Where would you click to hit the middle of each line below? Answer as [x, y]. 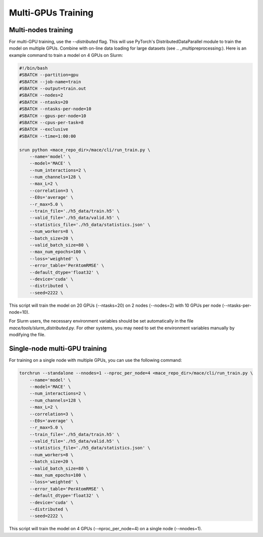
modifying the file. [27, 335]
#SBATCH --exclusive [44, 129]
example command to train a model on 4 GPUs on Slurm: [66, 55]
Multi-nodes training [41, 30]
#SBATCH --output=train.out [53, 88]
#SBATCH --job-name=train [50, 82]
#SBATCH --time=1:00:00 [48, 136]
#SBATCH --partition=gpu [49, 75]
